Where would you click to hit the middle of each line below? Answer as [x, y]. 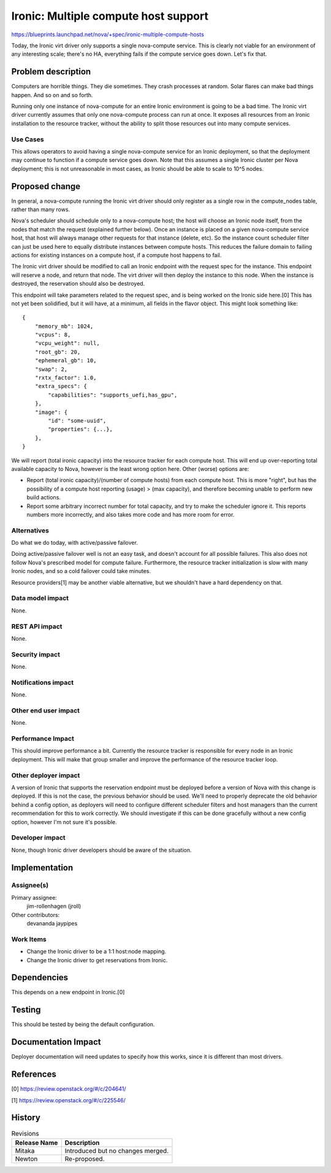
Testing [26, 1010]
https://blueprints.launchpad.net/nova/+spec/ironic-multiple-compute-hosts [108, 34]
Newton [26, 1159]
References [34, 1074]
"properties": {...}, [81, 429]
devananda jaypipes [52, 924]
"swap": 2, [51, 369]
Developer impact [38, 838]
